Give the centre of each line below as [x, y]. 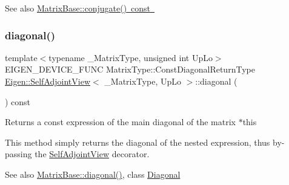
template [21, 57]
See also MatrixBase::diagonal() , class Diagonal [93, 174]
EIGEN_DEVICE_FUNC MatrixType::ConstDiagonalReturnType [130, 69]
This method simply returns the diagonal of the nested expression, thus [138, 142]
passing [18, 154]
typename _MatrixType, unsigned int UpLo [131, 57]
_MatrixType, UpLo [143, 81]
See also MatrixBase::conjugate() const [78, 8]
